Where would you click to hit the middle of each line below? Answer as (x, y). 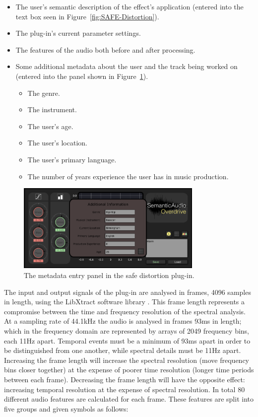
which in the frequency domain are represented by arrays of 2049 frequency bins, (127, 331)
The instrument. (52, 109)
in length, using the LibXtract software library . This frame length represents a (125, 302)
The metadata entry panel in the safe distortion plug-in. (109, 275)
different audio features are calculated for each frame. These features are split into (129, 399)
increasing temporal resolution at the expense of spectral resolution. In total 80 (125, 389)
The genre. (44, 93)
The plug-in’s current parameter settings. (78, 33)
